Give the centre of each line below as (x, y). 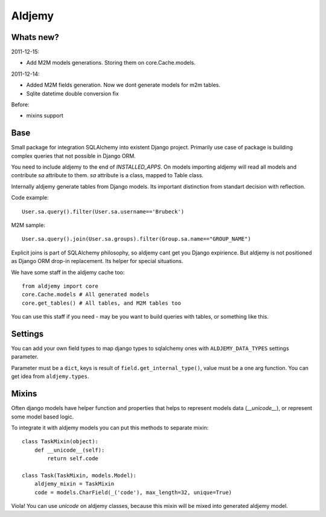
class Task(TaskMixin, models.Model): (79, 475)
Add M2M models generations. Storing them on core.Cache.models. (111, 63)
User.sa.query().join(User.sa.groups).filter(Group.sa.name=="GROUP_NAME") (136, 239)
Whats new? (35, 37)
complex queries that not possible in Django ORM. (73, 156)
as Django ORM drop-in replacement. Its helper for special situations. (97, 261)
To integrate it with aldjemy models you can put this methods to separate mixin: (110, 428)
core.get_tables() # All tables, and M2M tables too (101, 303)
